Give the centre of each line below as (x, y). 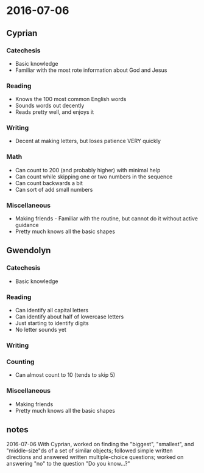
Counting (20, 362)
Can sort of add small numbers (54, 189)
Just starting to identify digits (52, 323)
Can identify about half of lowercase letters (69, 317)
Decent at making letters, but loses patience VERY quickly (88, 141)
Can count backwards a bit (49, 183)
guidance (27, 225)
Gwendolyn (29, 251)
